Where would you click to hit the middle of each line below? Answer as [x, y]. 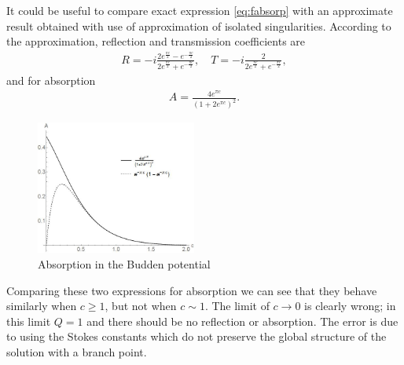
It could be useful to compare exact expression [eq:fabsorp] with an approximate [200, 10]
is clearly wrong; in [350, 306]
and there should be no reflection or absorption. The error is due [242, 321]
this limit [29, 321]
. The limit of [237, 306]
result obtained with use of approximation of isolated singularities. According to [199, 26]
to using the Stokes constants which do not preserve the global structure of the [196, 336]
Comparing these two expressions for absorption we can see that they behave [192, 290]
